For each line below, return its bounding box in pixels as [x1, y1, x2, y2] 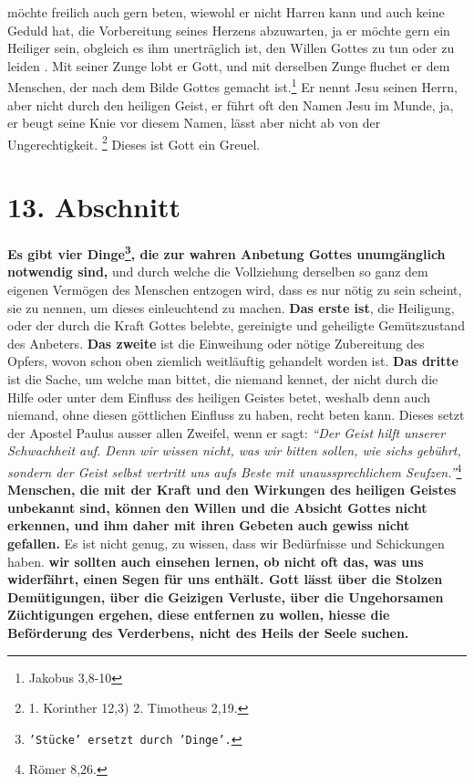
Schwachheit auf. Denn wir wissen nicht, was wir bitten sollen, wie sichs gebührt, [7, 441, 461, 460]
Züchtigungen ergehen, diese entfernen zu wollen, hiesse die [7, 605, 390, 624]
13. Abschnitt [7, 188, 180, 225]
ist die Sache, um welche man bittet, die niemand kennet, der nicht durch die [7, 370, 438, 388]
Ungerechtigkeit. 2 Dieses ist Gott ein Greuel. [7, 131, 261, 153]
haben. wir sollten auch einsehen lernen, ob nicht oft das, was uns [7, 551, 424, 570]
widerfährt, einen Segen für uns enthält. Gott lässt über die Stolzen [7, 570, 443, 589]
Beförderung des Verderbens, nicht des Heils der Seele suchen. [7, 622, 409, 642]
